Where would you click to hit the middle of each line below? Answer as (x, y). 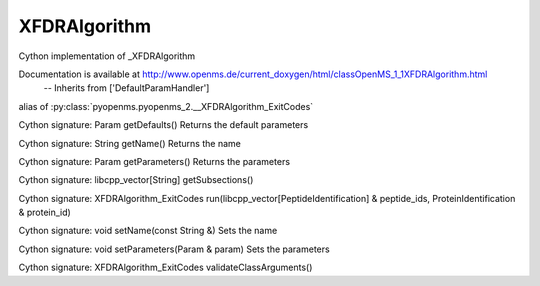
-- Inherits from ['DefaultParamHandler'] (126, 88)
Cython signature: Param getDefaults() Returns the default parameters (163, 125)
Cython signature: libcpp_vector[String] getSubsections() (136, 180)
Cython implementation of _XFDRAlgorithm (107, 56)
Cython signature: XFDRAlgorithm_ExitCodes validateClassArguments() (165, 267)
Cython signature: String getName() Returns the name (130, 143)
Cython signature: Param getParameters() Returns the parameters (154, 161)
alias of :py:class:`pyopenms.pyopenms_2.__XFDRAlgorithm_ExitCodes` (166, 106)
